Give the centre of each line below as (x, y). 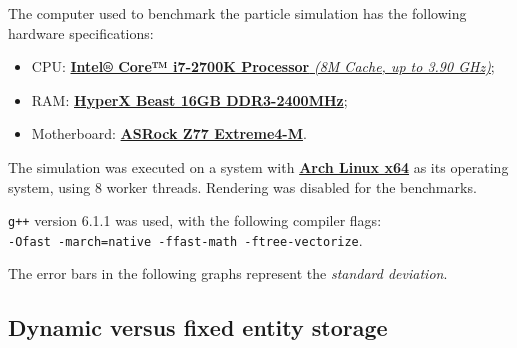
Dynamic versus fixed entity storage (198, 327)
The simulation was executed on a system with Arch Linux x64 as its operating (258, 166)
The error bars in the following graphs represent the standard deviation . (228, 273)
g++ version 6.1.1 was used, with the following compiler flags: (195, 220)
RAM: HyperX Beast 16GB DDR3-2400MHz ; (189, 99)
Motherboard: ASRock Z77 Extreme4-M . (169, 133)
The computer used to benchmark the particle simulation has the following (237, 13)
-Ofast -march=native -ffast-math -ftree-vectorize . (185, 239)
